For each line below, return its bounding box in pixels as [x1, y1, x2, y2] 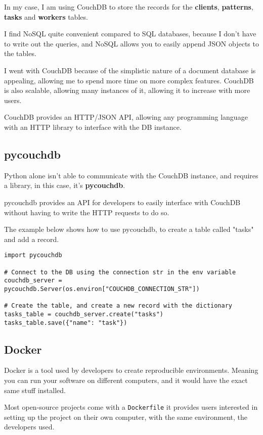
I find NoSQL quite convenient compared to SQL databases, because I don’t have [4, 28, 256, 39]
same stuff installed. [4, 384, 66, 395]
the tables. [4, 48, 36, 59]
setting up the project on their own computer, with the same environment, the [4, 411, 247, 422]
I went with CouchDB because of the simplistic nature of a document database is [4, 65, 256, 75]
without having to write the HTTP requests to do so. [4, 207, 169, 217]
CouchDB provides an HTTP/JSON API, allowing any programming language [4, 112, 248, 122]
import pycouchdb [4, 252, 62, 259]
